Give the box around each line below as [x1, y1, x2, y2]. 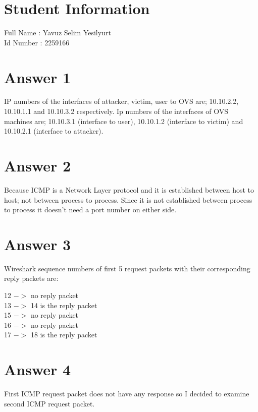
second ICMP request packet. [4, 398, 95, 408]
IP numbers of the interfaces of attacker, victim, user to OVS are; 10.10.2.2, [4, 96, 239, 106]
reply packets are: [4, 273, 59, 283]
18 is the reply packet [30, 329, 97, 340]
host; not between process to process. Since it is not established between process [4, 194, 252, 205]
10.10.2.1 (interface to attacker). [4, 126, 104, 136]
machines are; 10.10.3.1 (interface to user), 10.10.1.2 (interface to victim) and [4, 115, 243, 126]
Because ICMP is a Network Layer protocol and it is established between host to [4, 184, 254, 195]
